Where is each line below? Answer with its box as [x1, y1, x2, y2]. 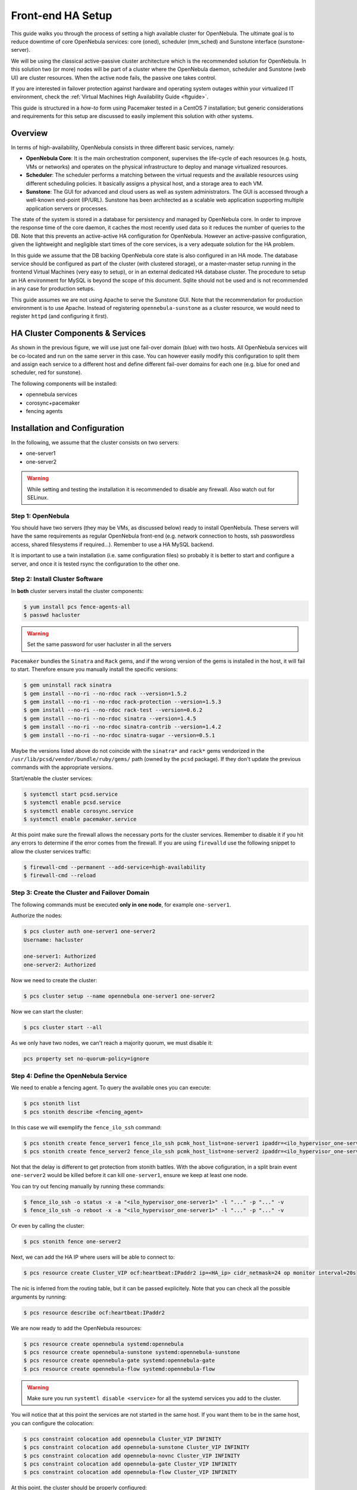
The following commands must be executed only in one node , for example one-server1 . [11, 901, 231, 908]
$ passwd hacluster [23, 611, 80, 619]
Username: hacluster [23, 936, 83, 943]
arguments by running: [11, 1293, 67, 1300]
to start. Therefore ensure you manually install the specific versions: [11, 666, 178, 673]
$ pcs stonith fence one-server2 [23, 1238, 121, 1245]
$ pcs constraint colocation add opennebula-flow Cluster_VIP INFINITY [23, 1469, 237, 1476]
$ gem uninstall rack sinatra [23, 682, 112, 688]
